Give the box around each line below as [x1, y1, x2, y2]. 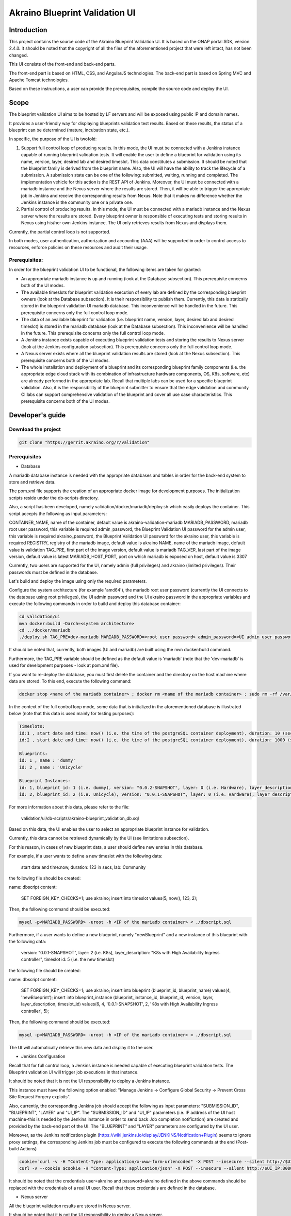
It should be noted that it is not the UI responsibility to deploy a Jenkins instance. [9, 1078, 171, 1084]
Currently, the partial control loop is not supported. [9, 229, 111, 234]
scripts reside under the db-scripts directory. [9, 495, 99, 501]
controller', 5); [21, 1008, 49, 1014]
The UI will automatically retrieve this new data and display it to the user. [9, 1044, 154, 1050]
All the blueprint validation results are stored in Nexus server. [9, 1203, 131, 1209]
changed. [9, 52, 28, 58]
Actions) [20, 1146, 37, 1151]
